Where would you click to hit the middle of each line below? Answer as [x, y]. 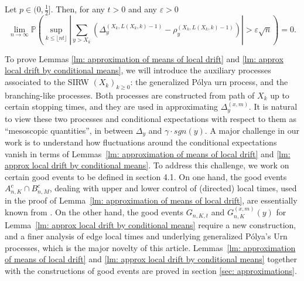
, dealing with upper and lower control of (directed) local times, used [173, 188]
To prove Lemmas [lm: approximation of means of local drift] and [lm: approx [144, 58]
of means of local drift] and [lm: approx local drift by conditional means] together [151, 259]
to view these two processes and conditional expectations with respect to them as [151, 118]
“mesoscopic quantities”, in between [69, 130]
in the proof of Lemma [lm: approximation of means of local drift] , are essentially [151, 200]
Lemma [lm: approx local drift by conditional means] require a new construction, [151, 224]
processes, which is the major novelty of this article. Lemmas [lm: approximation [150, 247]
